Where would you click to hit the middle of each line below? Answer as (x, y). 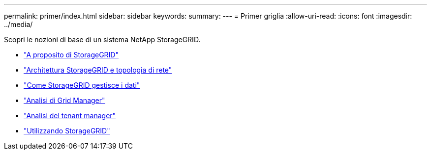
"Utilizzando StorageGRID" (67, 131)
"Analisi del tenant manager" (70, 115)
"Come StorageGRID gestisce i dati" (82, 85)
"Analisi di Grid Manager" (64, 100)
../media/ (18, 24)
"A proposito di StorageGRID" (71, 55)
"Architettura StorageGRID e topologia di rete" (98, 70)
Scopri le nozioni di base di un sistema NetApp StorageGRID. (102, 39)
